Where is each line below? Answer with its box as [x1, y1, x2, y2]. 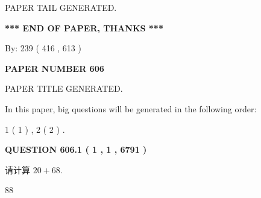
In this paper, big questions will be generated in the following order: [5, 102, 257, 115]
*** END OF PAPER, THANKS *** [5, 21, 163, 34]
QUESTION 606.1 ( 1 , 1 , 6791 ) [5, 143, 147, 156]
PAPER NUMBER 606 [5, 62, 104, 74]
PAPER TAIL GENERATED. [5, 1, 117, 13]
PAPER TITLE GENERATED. [5, 82, 123, 95]
